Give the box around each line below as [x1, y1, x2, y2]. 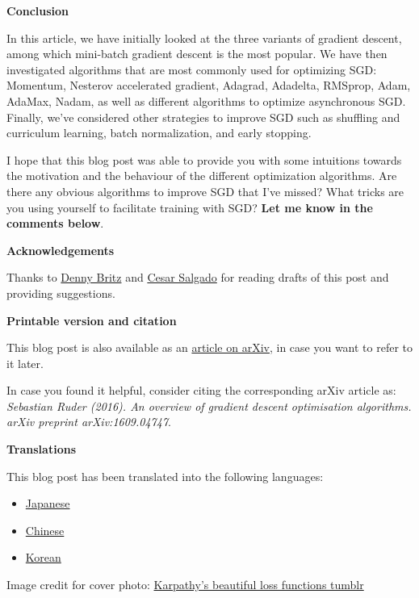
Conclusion [6, 2, 69, 19]
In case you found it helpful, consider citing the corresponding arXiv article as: [6, 382, 396, 399]
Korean [25, 549, 61, 566]
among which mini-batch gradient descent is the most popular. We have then [6, 45, 388, 62]
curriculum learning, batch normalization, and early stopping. [6, 124, 312, 141]
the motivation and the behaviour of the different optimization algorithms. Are [6, 167, 397, 184]
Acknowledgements [6, 241, 115, 258]
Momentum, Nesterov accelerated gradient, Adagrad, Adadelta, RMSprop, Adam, [6, 77, 411, 94]
